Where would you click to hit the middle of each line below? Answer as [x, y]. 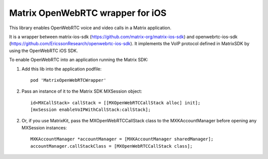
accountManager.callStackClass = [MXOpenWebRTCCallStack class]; [112, 146]
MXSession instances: [44, 128]
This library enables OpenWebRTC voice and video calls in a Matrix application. [90, 28]
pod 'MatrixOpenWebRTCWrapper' [68, 80]
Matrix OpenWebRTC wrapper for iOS [88, 13]
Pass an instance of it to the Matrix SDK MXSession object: [82, 91]
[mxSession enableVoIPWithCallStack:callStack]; [91, 110]
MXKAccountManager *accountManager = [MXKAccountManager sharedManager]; [122, 139]
